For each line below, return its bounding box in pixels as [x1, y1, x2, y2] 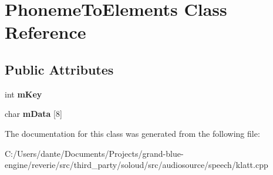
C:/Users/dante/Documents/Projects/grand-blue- [5, 147, 184, 159]
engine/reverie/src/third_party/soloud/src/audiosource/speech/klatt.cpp [5, 159, 268, 171]
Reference [5, 20, 86, 44]
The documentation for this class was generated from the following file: [5, 127, 260, 139]
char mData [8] [5, 107, 62, 120]
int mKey [5, 87, 42, 100]
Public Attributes [5, 60, 114, 78]
